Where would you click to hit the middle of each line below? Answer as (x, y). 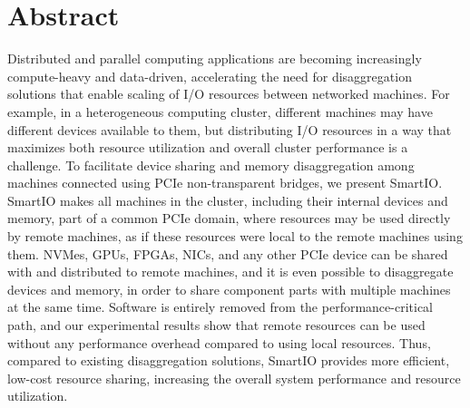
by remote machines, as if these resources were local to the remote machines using (235, 236)
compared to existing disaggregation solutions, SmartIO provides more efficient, (229, 360)
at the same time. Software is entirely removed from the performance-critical (220, 307)
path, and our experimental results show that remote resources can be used (216, 325)
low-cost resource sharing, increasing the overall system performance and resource (234, 378)
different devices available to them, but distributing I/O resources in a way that (230, 129)
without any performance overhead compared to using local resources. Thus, (219, 342)
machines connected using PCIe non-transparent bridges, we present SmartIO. (225, 183)
